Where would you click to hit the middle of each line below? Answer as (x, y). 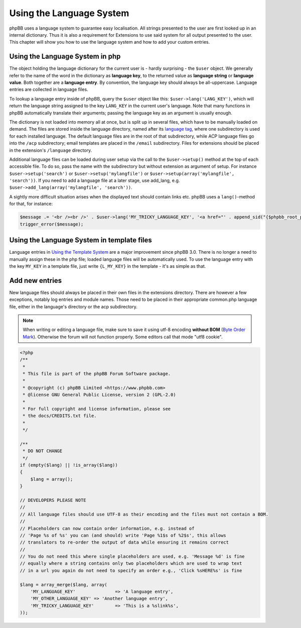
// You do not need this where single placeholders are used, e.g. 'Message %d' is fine (132, 557)
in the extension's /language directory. (51, 150)
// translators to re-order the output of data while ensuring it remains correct (124, 542)
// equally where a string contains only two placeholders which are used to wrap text (131, 563)
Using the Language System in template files (81, 240)
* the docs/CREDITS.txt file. (60, 416)
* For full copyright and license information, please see (97, 409)
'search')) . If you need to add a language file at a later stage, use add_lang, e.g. (95, 180)
